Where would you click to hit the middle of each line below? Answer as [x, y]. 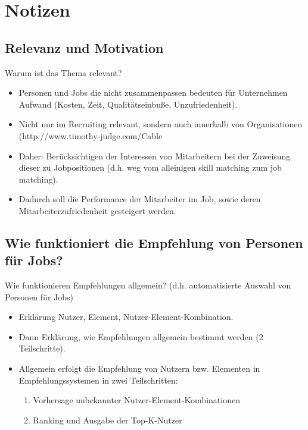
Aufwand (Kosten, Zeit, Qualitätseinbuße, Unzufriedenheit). [128, 104]
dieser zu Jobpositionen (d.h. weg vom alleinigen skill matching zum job [150, 167]
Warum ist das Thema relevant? [63, 72]
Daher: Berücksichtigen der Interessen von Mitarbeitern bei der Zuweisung [155, 156]
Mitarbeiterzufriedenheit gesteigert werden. [97, 210]
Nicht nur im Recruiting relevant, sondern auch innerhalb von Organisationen [161, 124]
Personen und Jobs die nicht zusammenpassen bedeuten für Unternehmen [153, 92]
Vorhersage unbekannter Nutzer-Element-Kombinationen [136, 400]
